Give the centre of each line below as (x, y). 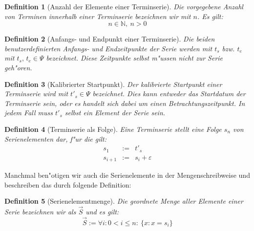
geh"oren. (18, 67)
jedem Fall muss (29, 113)
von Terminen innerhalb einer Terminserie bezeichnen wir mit (98, 16)
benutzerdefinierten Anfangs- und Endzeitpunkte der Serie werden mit (108, 48)
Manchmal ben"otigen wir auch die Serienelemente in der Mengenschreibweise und (127, 175)
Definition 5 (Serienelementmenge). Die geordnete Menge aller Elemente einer (124, 201)
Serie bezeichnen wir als (40, 212)
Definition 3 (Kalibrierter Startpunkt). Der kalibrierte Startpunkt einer (113, 84)
